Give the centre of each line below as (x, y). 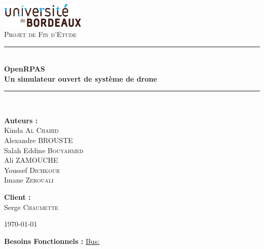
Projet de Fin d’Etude (40, 34)
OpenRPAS (25, 69)
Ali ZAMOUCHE (31, 160)
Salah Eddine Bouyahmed (44, 150)
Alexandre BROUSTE (39, 140)
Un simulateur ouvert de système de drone (81, 78)
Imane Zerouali (29, 180)
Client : (18, 197)
